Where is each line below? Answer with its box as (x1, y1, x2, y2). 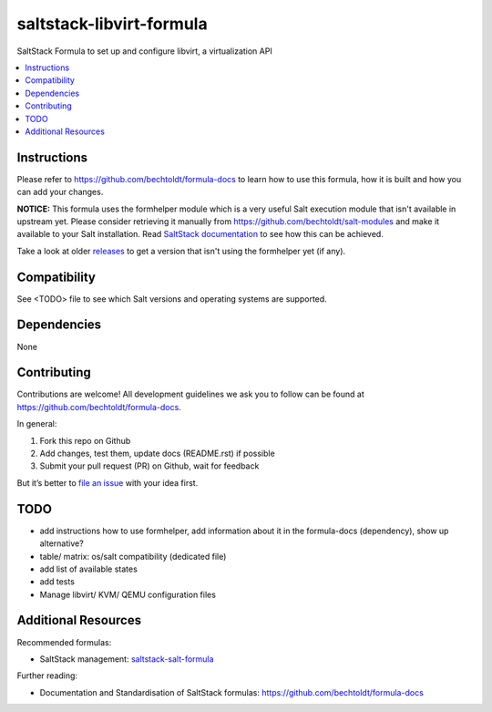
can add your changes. (16, 187, 104, 198)
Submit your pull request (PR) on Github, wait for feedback (39, 460, 260, 471)
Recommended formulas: (16, 636, 112, 647)
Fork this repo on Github (39, 435, 131, 446)
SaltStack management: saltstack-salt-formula (39, 653, 214, 665)
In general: (16, 418, 57, 429)
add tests (39, 576, 75, 587)
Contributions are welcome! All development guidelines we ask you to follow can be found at (16, 388, 364, 400)
